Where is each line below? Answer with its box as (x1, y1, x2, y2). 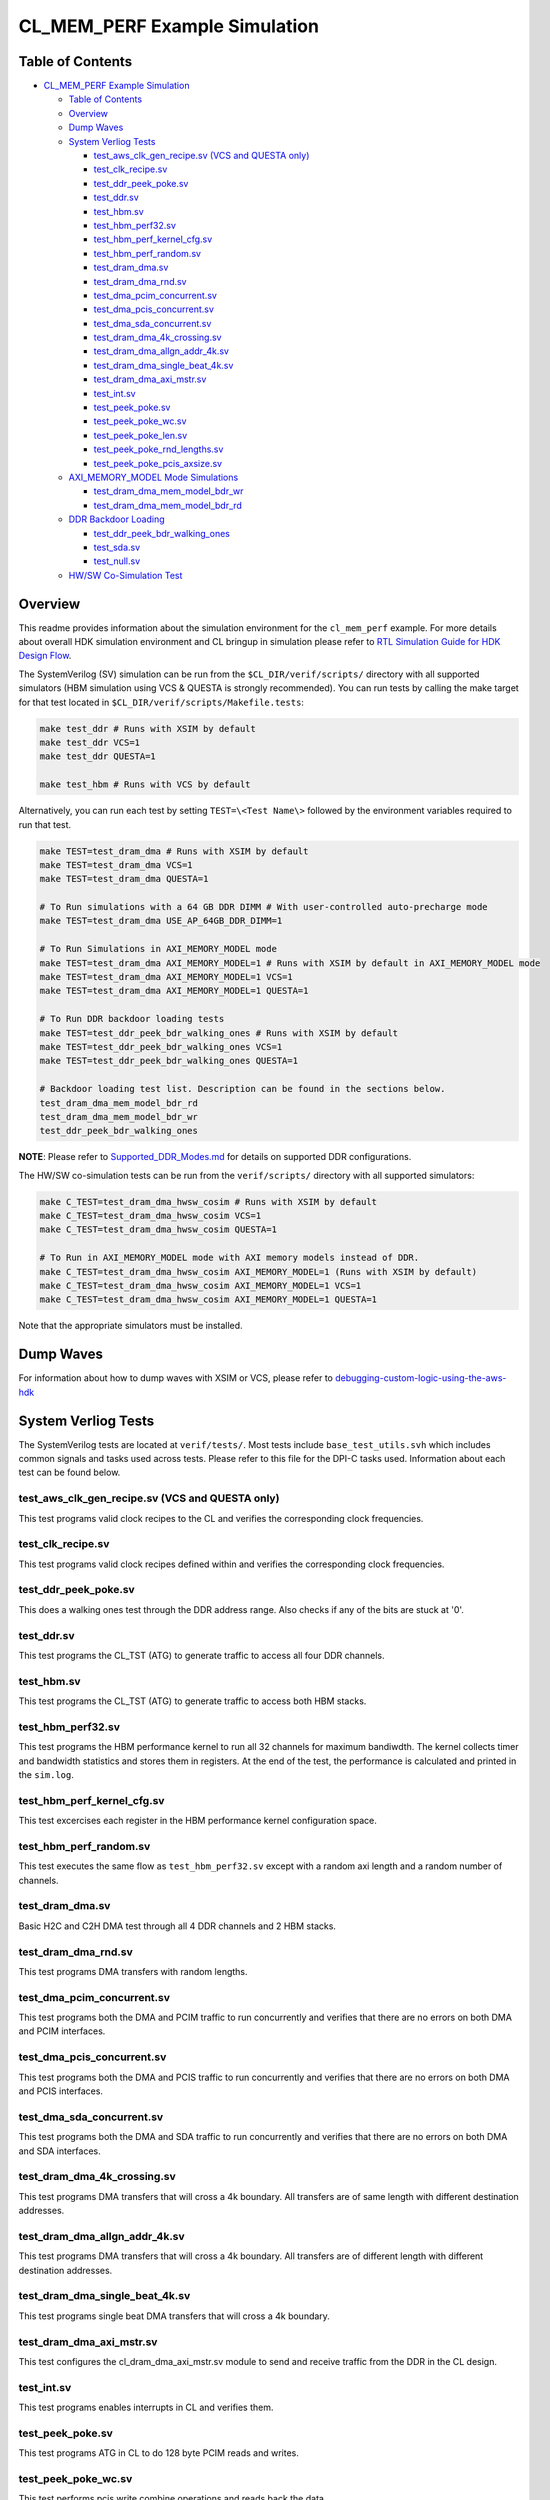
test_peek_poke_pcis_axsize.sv (93, 457, 223, 469)
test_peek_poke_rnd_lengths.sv (93, 443, 224, 455)
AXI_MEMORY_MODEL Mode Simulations (68, 471, 239, 483)
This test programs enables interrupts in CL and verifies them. (18, 2401, 274, 2414)
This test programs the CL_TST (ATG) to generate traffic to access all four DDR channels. (18, 1649, 385, 1661)
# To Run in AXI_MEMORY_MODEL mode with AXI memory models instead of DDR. (39, 1252, 420, 1264)
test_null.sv (93, 555, 141, 567)
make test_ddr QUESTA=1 (39, 751, 157, 762)
